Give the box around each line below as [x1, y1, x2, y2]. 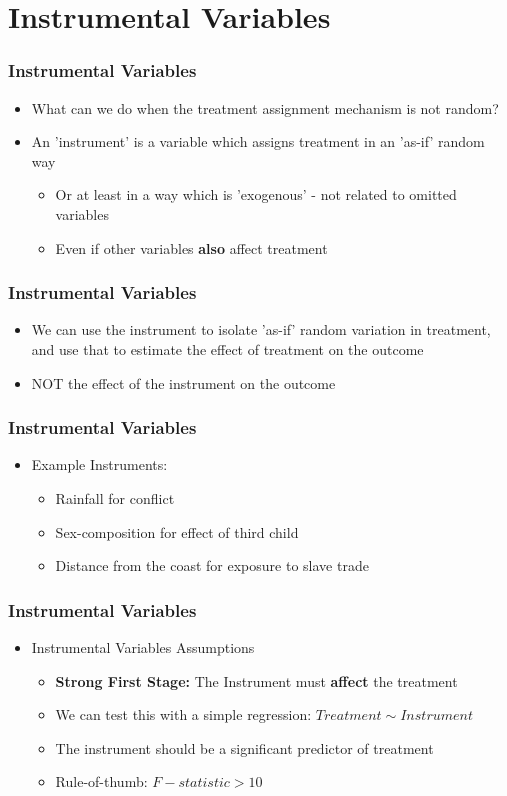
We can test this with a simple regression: [55, 704, 312, 725]
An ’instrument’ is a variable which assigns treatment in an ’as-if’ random [31, 131, 485, 152]
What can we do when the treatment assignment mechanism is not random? [31, 97, 499, 118]
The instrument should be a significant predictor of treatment [55, 737, 434, 758]
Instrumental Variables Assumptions [31, 636, 255, 657]
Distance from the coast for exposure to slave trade [55, 555, 369, 576]
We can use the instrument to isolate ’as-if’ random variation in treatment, [31, 319, 491, 340]
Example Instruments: [31, 454, 168, 475]
